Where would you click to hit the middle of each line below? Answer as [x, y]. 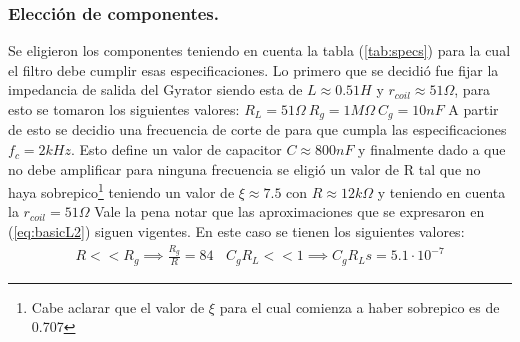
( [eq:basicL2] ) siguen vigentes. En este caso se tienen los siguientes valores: [236, 231]
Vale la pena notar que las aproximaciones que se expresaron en [289, 211]
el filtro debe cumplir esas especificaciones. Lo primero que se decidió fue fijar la [253, 69]
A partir [473, 109]
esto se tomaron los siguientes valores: [124, 109]
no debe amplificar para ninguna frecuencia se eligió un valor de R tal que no [244, 168]
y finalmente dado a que [432, 149]
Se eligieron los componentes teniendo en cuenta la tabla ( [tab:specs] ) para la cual [259, 50]
